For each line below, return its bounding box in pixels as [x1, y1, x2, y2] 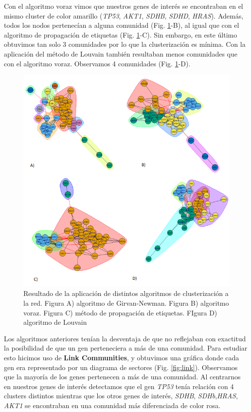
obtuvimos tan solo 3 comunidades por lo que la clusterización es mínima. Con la [4, 39, 246, 49]
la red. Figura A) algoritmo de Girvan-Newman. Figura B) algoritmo [23, 298, 229, 308]
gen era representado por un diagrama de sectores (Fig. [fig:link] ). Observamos [4, 362, 238, 372]
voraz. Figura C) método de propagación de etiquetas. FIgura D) [23, 307, 217, 317]
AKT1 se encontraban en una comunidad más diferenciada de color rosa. [4, 400, 221, 410]
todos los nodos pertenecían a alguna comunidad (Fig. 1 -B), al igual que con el [4, 20, 239, 30]
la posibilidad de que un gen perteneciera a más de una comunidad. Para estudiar [4, 343, 248, 353]
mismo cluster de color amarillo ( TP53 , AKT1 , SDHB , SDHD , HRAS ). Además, [4, 10, 244, 20]
